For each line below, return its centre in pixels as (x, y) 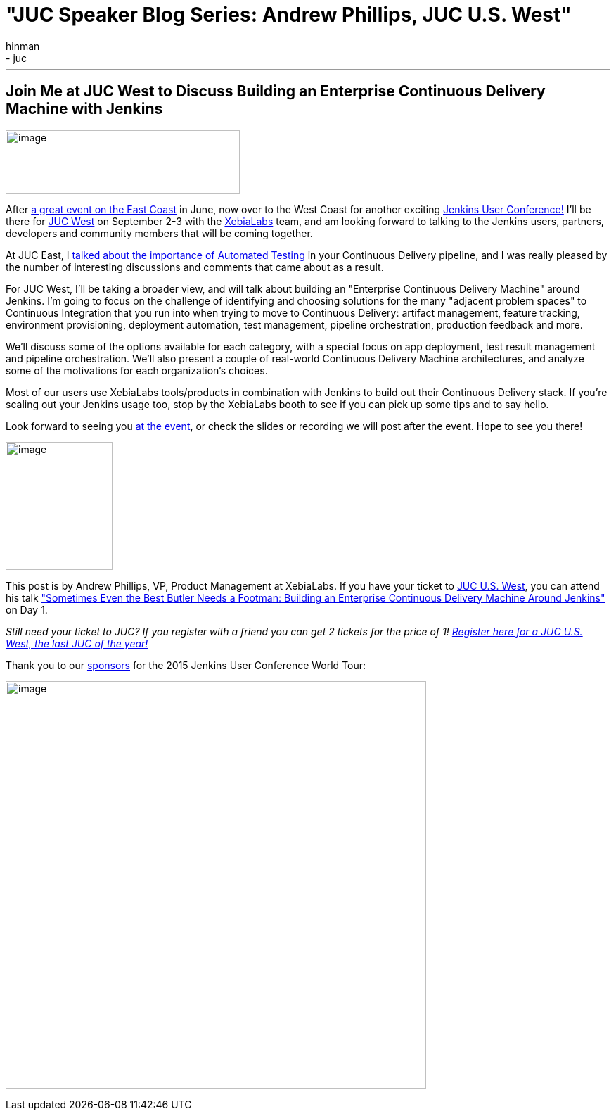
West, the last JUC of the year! (77, 643)
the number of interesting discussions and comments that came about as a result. (195, 267)
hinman (23, 46)
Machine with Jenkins (84, 109)
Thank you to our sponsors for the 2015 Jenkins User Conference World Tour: (186, 665)
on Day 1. (27, 609)
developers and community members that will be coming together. (159, 233)
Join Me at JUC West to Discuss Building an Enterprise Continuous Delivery (276, 91)
